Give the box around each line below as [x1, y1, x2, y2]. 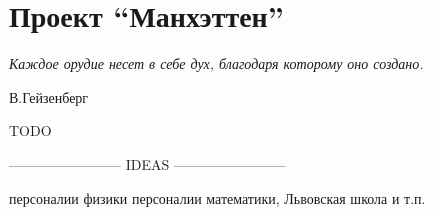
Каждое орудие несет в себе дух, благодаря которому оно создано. [9, 53, 424, 74]
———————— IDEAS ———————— [9, 153, 286, 174]
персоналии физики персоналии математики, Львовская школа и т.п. [9, 187, 426, 208]
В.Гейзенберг [9, 86, 89, 107]
